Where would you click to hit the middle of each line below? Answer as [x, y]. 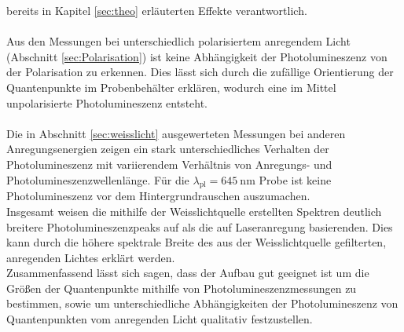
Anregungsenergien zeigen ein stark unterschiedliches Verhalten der [168, 149]
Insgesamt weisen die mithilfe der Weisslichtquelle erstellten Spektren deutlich [194, 211]
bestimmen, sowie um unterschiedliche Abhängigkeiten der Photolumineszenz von [202, 303]
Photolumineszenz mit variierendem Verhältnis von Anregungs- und [169, 164]
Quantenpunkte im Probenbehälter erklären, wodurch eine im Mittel [171, 87]
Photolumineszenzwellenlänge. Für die [98, 179]
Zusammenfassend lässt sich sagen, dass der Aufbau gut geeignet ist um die [188, 273]
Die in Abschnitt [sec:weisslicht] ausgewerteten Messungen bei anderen [176, 133]
